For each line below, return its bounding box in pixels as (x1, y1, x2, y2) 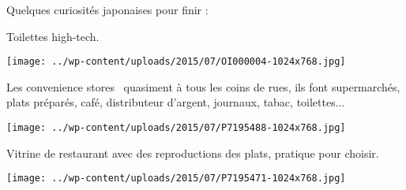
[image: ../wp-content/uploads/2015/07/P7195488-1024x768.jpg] (6, 122, 346, 134)
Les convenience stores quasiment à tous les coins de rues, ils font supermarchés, (6, 78, 400, 95)
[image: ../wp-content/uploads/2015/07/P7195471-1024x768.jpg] (6, 173, 346, 184)
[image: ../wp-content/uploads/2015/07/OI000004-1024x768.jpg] (6, 56, 346, 68)
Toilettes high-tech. (6, 28, 100, 44)
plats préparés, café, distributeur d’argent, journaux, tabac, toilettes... (6, 94, 345, 110)
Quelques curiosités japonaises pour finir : (6, 2, 209, 17)
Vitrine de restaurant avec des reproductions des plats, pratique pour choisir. (6, 144, 379, 161)
